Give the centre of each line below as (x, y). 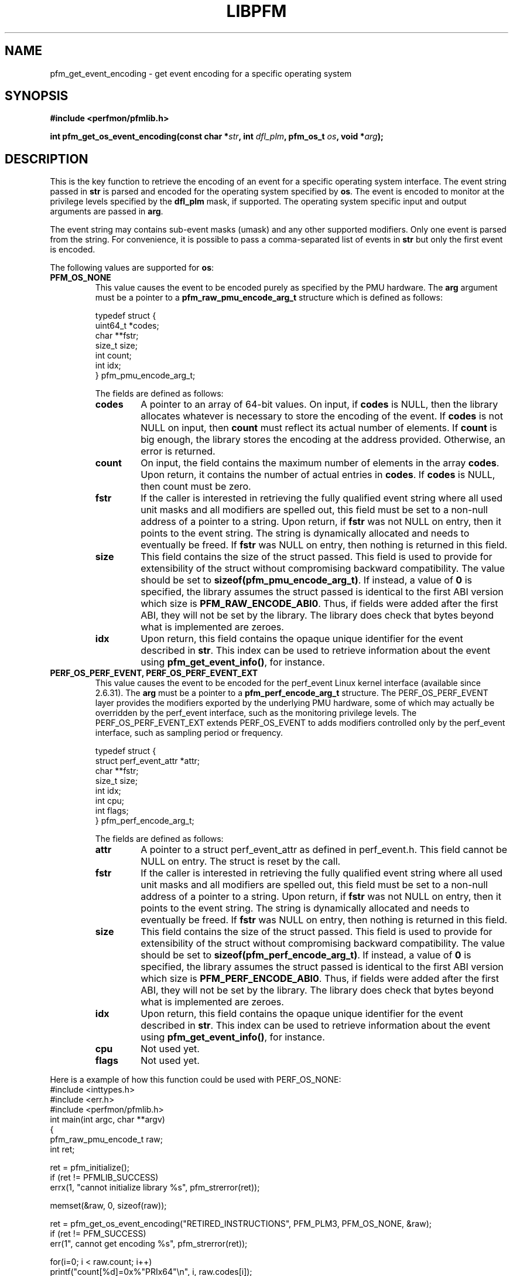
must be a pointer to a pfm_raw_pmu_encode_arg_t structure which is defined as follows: (269, 298)
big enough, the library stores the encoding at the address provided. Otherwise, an (323, 440)
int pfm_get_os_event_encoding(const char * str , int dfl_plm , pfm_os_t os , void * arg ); (217, 137)
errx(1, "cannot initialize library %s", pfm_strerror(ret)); (155, 1188)
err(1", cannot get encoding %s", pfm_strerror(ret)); (149, 1244)
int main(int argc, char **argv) (107, 1120)
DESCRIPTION (47, 159)
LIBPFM (256, 11)
